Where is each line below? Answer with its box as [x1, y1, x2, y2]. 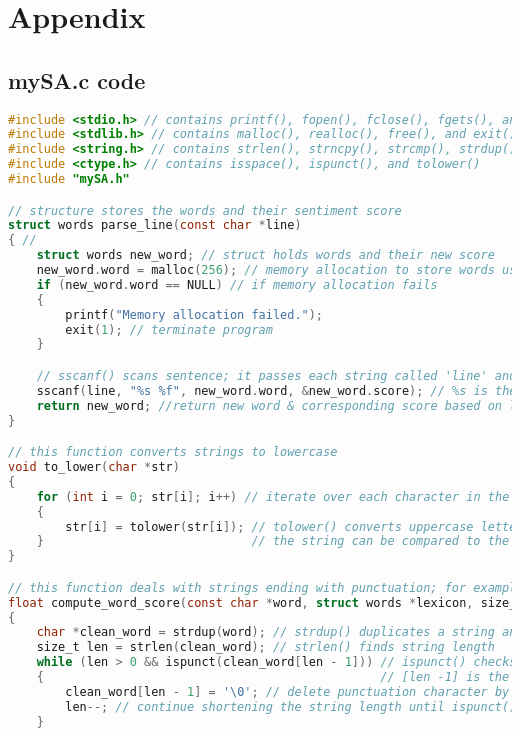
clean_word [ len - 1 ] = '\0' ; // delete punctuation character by [65, 684, 510, 699]
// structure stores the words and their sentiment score [8, 203, 402, 218]
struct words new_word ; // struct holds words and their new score [36, 248, 495, 263]
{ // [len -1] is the [36, 670, 510, 685]
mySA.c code [8, 64, 146, 95]
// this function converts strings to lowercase [8, 445, 338, 460]
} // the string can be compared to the [36, 534, 510, 549]
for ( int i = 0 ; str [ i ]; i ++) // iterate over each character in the [36, 489, 510, 504]
